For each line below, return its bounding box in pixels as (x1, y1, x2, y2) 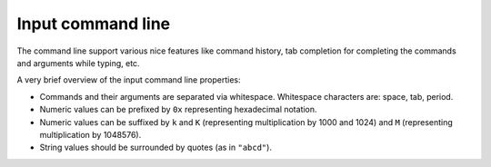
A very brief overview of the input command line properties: (16, 74, 241, 85)
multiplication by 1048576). (39, 129, 142, 140)
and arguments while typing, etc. (16, 57, 140, 68)
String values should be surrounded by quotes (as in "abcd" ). (39, 142, 273, 153)
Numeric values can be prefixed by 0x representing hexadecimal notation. (39, 104, 317, 115)
